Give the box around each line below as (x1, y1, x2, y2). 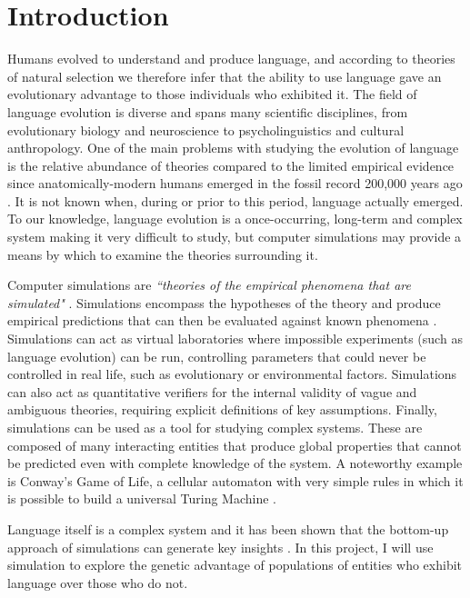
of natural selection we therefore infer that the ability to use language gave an (7, 66, 442, 85)
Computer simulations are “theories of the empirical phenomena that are (7, 275, 411, 294)
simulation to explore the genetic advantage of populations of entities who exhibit (7, 555, 463, 574)
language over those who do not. (7, 573, 188, 592)
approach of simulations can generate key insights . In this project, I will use (7, 537, 434, 556)
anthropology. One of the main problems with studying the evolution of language (7, 138, 459, 157)
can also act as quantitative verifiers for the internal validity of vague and (7, 382, 417, 401)
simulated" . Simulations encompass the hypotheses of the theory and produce (7, 293, 441, 312)
